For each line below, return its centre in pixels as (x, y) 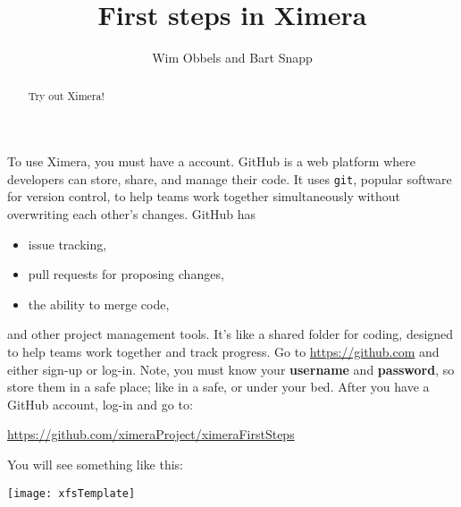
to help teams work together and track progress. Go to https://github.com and (223, 351)
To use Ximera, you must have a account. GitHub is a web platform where (211, 161)
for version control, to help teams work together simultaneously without (204, 196)
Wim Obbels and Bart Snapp (232, 58)
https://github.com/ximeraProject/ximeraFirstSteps (151, 434)
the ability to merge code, (99, 304)
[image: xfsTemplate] (71, 493)
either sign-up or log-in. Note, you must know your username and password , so (231, 369)
